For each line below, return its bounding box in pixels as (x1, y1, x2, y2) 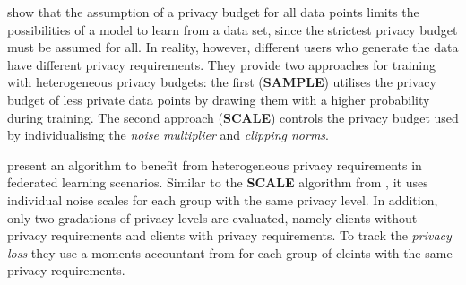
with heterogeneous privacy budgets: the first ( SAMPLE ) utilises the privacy (7, 73, 436, 91)
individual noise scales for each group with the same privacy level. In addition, (7, 190, 438, 209)
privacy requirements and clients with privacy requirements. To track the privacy (7, 226, 452, 245)
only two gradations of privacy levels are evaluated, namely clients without (7, 208, 418, 227)
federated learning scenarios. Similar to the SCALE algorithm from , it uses (7, 173, 428, 192)
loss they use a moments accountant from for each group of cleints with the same (7, 243, 453, 262)
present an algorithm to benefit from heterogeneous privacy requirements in (7, 155, 422, 174)
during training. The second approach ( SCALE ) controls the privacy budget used (7, 108, 459, 126)
